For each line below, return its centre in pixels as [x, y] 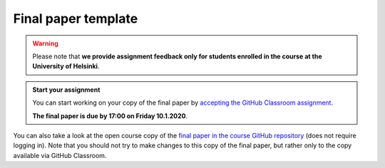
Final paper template [76, 19]
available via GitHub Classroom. [60, 155]
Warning [45, 43]
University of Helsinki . [66, 66]
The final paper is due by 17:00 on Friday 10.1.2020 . [110, 116]
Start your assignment [66, 90]
